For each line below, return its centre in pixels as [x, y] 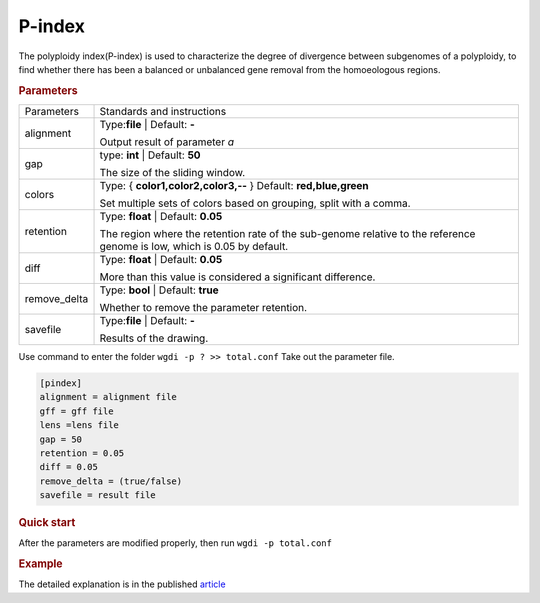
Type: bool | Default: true [159, 290]
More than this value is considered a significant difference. [237, 277]
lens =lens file [79, 425]
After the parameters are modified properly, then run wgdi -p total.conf [175, 543]
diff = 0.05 [69, 467]
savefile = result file [98, 495]
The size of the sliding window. [172, 172]
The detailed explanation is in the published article [122, 584]
